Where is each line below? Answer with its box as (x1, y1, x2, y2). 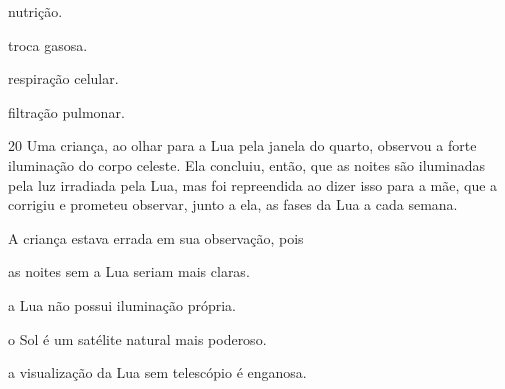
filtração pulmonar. (8, 101, 125, 122)
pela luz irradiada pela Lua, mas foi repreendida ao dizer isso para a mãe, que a (8, 174, 498, 195)
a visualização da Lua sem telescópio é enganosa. (8, 362, 307, 383)
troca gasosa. (8, 34, 88, 55)
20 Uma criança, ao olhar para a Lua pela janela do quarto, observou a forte (8, 135, 477, 156)
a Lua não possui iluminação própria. (8, 294, 236, 315)
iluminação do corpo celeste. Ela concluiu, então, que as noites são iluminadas (8, 154, 485, 175)
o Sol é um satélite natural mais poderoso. (8, 328, 267, 349)
